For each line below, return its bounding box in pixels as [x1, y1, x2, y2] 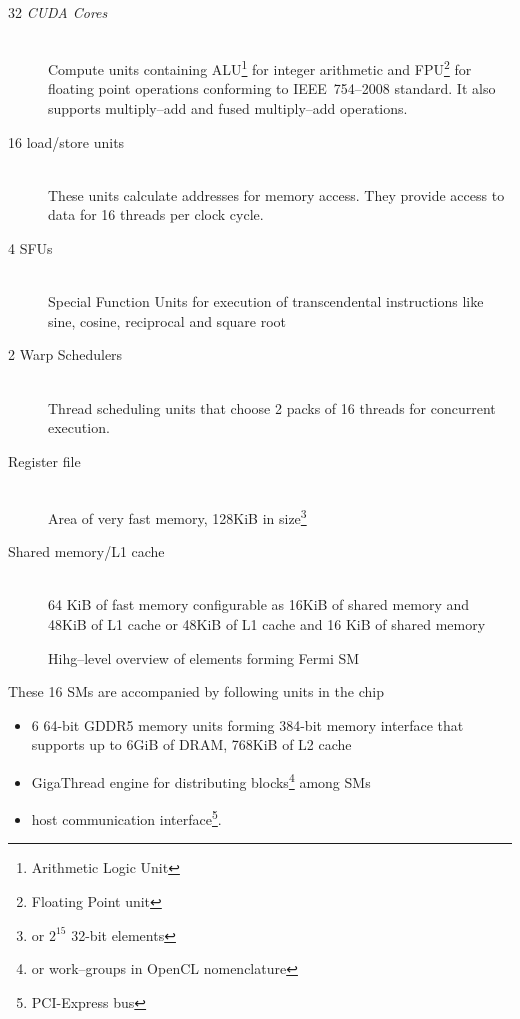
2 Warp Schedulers [8, 344, 123, 365]
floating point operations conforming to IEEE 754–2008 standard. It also [48, 78, 496, 99]
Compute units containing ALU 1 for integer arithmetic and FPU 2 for [48, 56, 472, 79]
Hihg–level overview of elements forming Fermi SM [48, 647, 360, 668]
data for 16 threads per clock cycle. [48, 204, 264, 225]
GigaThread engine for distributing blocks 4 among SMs [31, 768, 371, 792]
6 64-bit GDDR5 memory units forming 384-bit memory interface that [31, 714, 464, 735]
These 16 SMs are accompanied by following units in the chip [8, 681, 384, 702]
